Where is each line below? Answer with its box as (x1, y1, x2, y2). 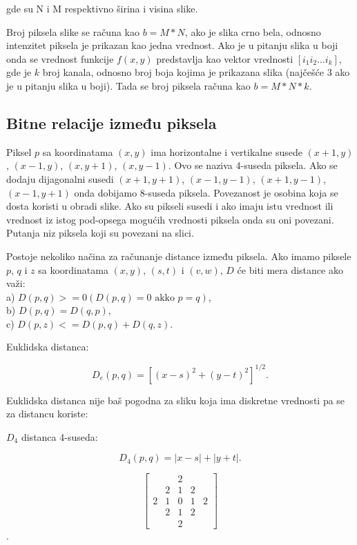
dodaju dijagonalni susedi (6, 171, 114, 186)
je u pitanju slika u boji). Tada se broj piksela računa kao (6, 78, 251, 92)
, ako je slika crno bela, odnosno (184, 24, 321, 39)
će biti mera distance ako (237, 262, 343, 277)
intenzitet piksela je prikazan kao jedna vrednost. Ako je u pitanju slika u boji (6, 38, 338, 52)
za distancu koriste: (6, 406, 88, 421)
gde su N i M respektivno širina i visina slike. (6, 1, 198, 15)
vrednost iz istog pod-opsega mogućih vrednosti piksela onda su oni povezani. (6, 212, 334, 226)
